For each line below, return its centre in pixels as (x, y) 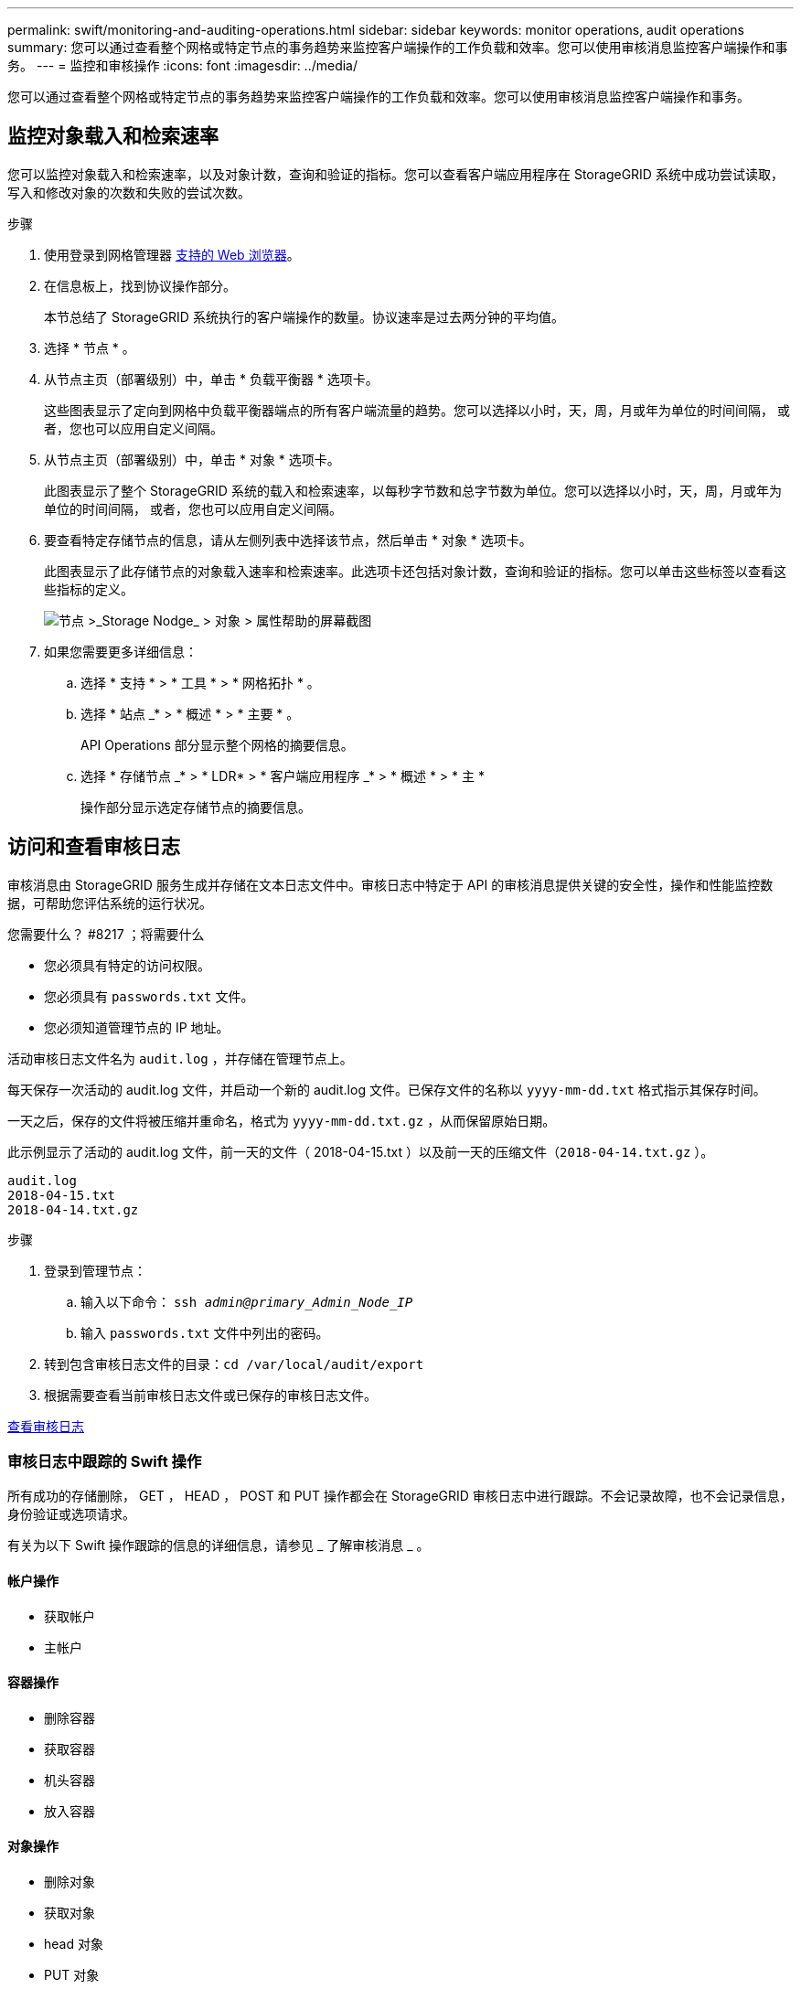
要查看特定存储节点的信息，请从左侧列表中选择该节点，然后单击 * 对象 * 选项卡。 (288, 540)
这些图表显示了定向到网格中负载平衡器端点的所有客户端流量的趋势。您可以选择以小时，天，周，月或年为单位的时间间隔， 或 (417, 410)
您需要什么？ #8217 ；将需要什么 (106, 934)
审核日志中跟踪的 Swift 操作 (105, 1462)
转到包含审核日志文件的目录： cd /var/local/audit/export (234, 1363)
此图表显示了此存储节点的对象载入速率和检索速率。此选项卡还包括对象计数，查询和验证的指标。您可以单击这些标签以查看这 (415, 571)
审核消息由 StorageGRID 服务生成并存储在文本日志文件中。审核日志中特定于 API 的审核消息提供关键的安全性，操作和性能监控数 (390, 884)
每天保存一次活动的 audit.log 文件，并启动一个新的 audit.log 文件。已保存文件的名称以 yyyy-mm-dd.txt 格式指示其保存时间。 (387, 1089)
